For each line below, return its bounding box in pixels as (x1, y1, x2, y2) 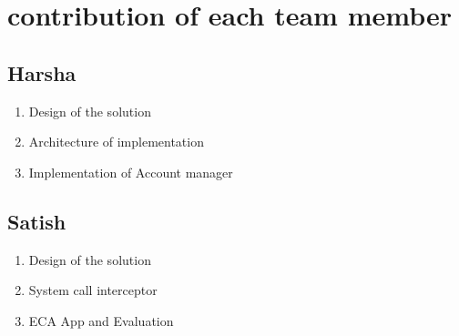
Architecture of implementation (28, 132, 204, 151)
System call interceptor (28, 280, 158, 300)
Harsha (7, 58, 76, 87)
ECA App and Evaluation (28, 311, 174, 330)
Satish (7, 207, 66, 235)
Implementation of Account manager (28, 162, 233, 181)
